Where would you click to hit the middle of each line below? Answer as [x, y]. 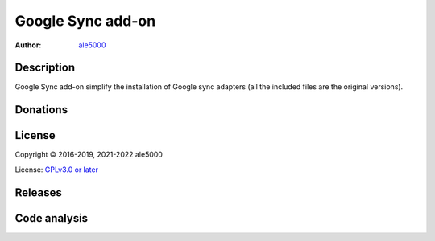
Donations [41, 110]
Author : [28, 45]
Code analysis [52, 218]
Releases [38, 192]
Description [45, 68]
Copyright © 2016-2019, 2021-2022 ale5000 [89, 155]
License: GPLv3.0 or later [56, 170]
